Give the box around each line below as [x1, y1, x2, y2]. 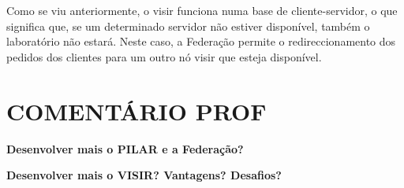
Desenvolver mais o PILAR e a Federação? [6, 140, 244, 157]
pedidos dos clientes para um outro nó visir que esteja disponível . [6, 48, 322, 65]
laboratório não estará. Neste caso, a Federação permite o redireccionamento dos [6, 33, 396, 50]
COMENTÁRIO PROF [6, 94, 267, 127]
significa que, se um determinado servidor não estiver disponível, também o [6, 17, 370, 34]
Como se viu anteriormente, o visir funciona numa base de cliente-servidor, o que [6, 2, 398, 18]
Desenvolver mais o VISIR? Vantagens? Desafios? [6, 167, 282, 183]
